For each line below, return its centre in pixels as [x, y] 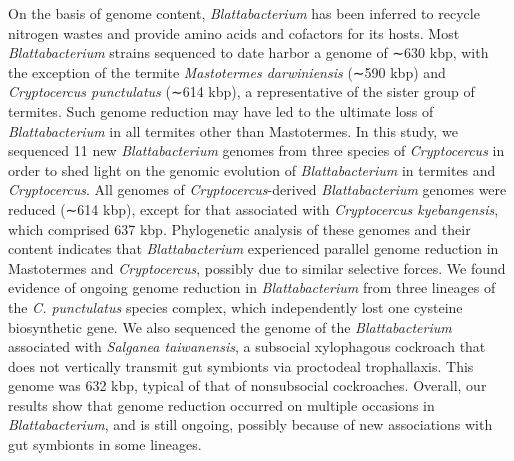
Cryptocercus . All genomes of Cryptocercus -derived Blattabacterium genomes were [257, 189]
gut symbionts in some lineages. [105, 444]
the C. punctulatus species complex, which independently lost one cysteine [235, 306]
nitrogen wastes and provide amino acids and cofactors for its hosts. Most [234, 32]
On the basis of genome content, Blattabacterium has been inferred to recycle [244, 13]
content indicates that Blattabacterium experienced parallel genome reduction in [253, 248]
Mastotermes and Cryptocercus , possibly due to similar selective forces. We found [257, 267]
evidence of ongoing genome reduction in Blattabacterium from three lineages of [252, 287]
